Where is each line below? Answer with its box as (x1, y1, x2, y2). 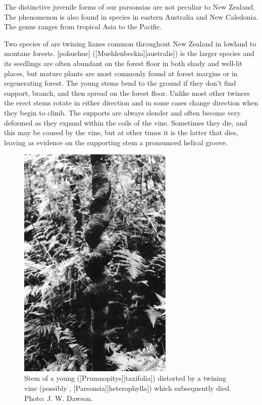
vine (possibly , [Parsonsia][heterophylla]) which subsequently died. (24, 382, 231, 393)
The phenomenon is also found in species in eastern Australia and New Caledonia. (4, 11, 258, 22)
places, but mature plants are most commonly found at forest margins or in (4, 68, 238, 78)
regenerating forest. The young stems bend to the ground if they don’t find (4, 78, 236, 88)
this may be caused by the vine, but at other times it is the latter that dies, (4, 127, 238, 138)
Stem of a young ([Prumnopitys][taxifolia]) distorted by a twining (24, 373, 227, 383)
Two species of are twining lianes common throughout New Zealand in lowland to (4, 38, 256, 48)
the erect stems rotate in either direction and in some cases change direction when (4, 97, 258, 108)
